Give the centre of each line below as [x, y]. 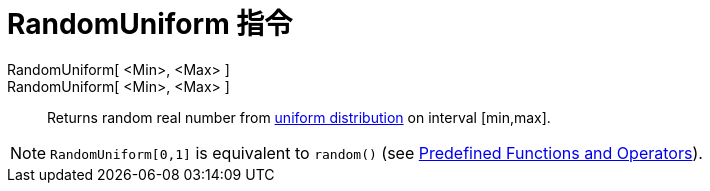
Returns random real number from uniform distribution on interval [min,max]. [299, 117]
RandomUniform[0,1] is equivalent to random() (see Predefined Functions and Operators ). [376, 152]
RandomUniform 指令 [150, 24]
